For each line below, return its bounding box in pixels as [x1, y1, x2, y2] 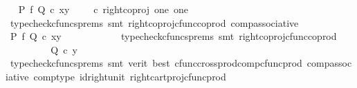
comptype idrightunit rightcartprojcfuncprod [33, 69, 226, 83]
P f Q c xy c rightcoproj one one [18, 2, 188, 16]
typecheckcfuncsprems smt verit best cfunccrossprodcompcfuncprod [10, 56, 302, 70]
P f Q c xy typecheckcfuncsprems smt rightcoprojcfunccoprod [10, 29, 337, 43]
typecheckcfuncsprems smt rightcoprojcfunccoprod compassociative [10, 15, 299, 30]
